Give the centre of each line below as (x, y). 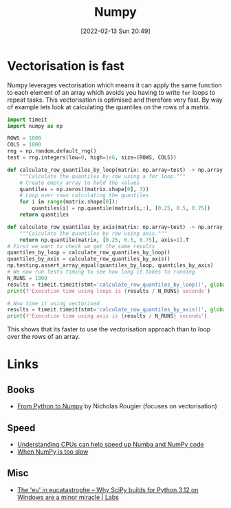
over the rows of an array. (44, 337)
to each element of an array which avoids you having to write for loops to (111, 92)
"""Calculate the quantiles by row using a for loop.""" (103, 176)
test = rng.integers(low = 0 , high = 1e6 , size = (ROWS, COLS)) (92, 158)
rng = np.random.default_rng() (52, 151)
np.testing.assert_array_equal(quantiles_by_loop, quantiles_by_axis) (110, 265)
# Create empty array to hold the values (79, 183)
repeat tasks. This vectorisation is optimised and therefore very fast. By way (115, 100)
